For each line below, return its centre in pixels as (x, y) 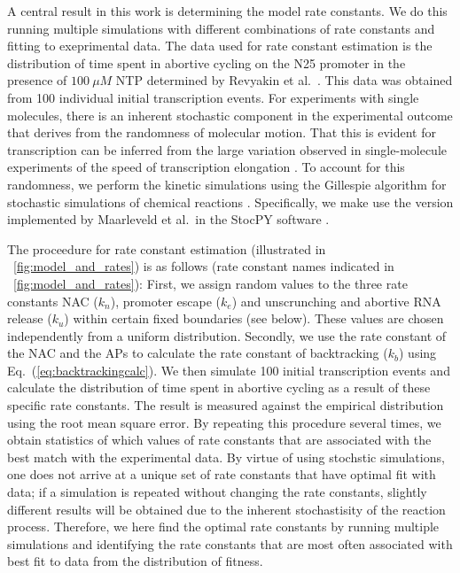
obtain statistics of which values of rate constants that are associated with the (219, 440)
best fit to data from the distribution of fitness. (135, 561)
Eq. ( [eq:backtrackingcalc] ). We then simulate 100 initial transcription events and (229, 370)
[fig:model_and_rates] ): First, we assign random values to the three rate (211, 283)
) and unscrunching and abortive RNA (336, 301)
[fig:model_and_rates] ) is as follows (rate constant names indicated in (204, 266)
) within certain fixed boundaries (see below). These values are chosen (254, 318)
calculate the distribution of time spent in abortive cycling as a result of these (219, 387)
